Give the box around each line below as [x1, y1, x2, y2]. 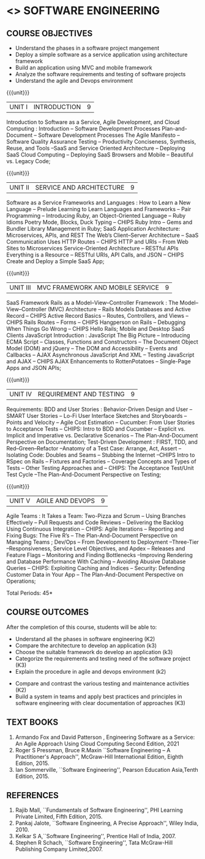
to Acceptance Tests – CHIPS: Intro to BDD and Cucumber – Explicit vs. [6, 425, 185, 433]
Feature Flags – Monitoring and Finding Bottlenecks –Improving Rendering [6, 552, 193, 558]
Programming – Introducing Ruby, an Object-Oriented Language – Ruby [6, 212, 186, 219]
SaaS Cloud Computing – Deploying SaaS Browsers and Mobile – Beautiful [6, 151, 194, 158]
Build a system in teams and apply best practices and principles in [15, 693, 182, 700]
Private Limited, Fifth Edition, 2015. [15, 813, 103, 820]
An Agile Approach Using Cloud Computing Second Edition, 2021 [15, 740, 179, 747]
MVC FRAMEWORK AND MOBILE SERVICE [36, 283, 159, 291]
